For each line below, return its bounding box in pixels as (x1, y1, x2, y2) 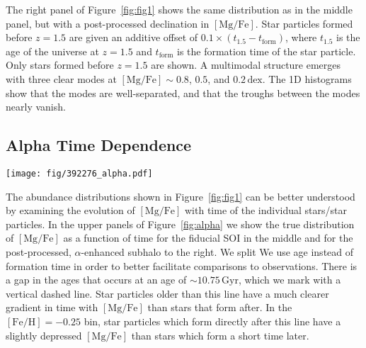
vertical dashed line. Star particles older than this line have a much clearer (6, 286, 329, 301)
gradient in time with (6, 300, 98, 315)
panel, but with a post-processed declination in (6, 16, 210, 30)
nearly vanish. (6, 99, 66, 114)
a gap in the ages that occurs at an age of (6, 272, 187, 287)
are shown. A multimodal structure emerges (151, 57, 341, 72)
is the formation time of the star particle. (177, 43, 356, 58)
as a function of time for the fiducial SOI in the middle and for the (63, 230, 353, 245)
